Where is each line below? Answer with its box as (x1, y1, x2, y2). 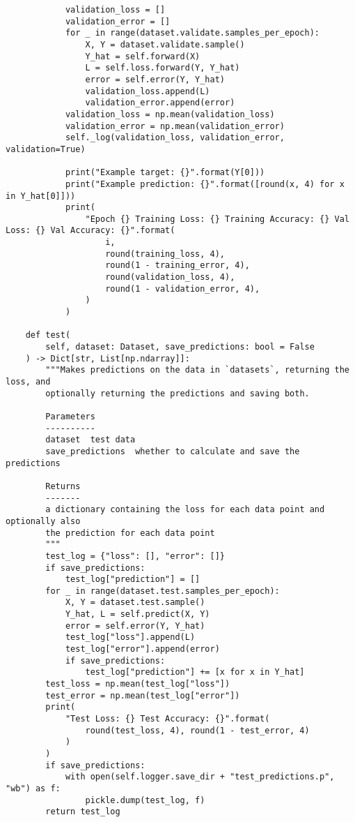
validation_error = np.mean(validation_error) (65, 121, 285, 131)
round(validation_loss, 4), (105, 272, 235, 283)
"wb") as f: (6, 783, 61, 793)
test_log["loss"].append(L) (65, 632, 196, 643)
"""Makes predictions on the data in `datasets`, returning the (45, 365, 349, 375)
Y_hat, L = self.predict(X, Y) (65, 609, 210, 620)
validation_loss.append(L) (85, 86, 210, 96)
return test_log (45, 807, 120, 817)
